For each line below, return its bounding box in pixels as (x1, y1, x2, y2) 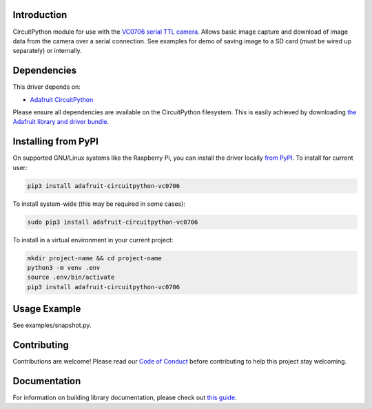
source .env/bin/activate (27, 273, 115, 282)
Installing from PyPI (12, 136, 99, 147)
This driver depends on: (12, 83, 81, 91)
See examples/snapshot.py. (12, 321, 92, 330)
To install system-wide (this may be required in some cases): (12, 200, 186, 208)
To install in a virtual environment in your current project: (12, 235, 174, 244)
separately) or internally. (12, 47, 82, 55)
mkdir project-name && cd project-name (27, 254, 162, 262)
